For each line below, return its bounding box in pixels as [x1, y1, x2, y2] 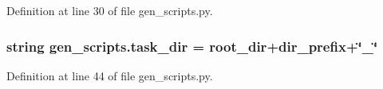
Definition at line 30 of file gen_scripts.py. [6, 2, 213, 18]
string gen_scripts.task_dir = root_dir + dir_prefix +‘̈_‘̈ [6, 36, 378, 56]
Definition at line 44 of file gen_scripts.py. [6, 67, 213, 83]
